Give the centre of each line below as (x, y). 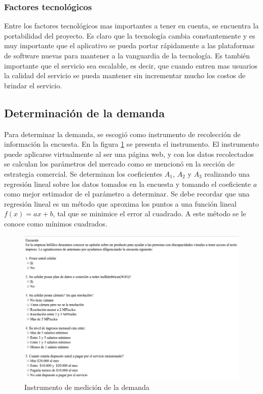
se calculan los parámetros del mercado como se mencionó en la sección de (119, 164)
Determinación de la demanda (84, 112)
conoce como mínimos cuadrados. (56, 223)
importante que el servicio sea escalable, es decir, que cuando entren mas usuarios (131, 65)
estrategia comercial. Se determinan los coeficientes (83, 173)
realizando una (227, 173)
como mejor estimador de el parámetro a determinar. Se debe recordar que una (127, 194)
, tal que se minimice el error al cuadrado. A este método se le (149, 214)
